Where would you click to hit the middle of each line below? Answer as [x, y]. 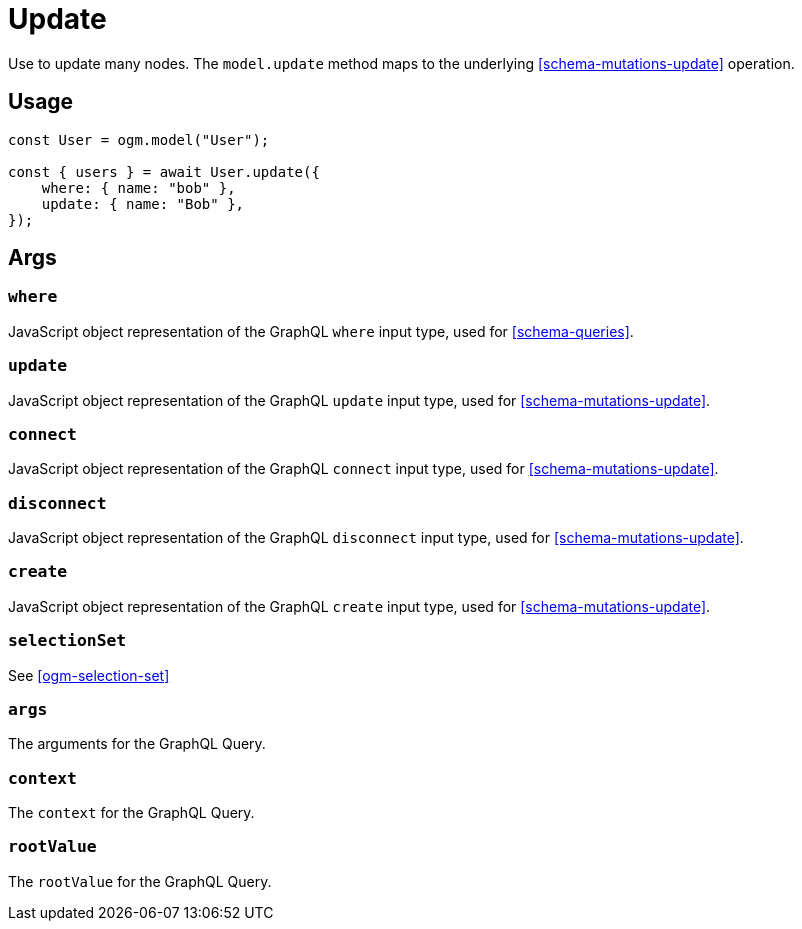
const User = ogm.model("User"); [139, 139]
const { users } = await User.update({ [164, 171]
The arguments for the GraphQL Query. [137, 744]
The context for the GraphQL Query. [131, 813]
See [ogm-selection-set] [89, 675]
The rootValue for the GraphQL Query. [140, 881]
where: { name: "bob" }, [138, 187]
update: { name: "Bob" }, [143, 203]
